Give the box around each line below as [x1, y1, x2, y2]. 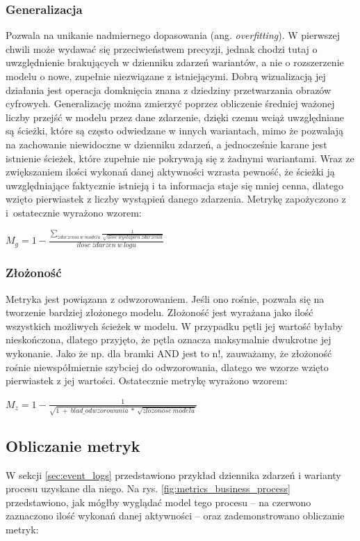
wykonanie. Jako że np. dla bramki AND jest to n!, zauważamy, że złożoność [6, 346, 332, 361]
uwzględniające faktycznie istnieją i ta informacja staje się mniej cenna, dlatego [6, 178, 343, 192]
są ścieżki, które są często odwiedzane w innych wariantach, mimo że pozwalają [6, 123, 344, 138]
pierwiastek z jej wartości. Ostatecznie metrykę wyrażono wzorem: [6, 373, 288, 388]
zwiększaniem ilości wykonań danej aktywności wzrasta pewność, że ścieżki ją [6, 164, 335, 179]
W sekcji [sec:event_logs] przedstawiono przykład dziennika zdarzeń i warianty [6, 467, 341, 482]
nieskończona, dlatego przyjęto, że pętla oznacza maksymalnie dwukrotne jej [6, 332, 332, 347]
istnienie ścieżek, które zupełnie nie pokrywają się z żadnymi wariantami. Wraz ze [6, 150, 354, 165]
